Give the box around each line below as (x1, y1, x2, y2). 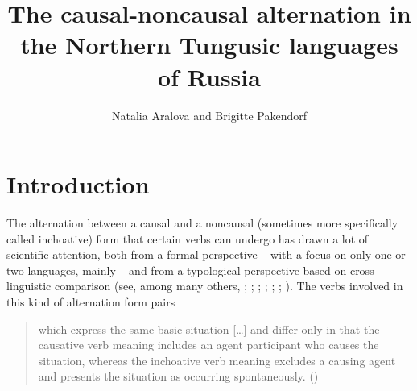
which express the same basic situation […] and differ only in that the (38, 320, 380, 337)
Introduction (6, 168, 150, 201)
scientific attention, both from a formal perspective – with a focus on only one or (6, 246, 406, 263)
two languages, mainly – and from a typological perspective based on (6, 261, 347, 278)
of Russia (158, 60, 261, 93)
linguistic (6, 277, 52, 294)
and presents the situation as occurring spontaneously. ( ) (38, 368, 319, 385)
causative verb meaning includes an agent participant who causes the (38, 336, 379, 353)
